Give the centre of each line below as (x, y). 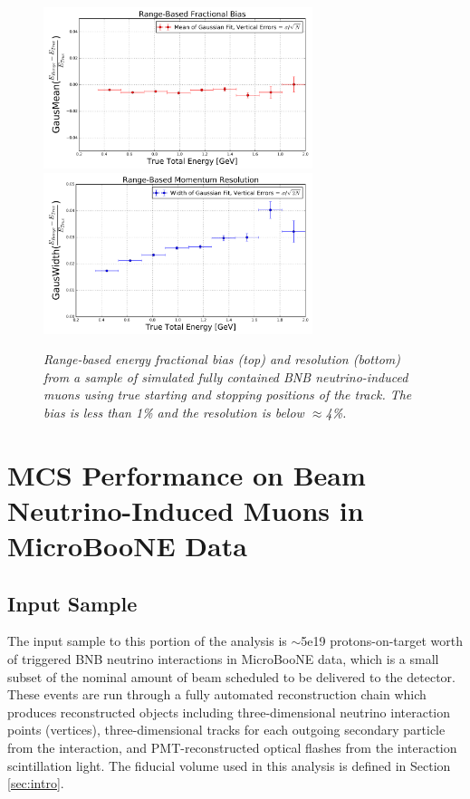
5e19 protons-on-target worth (382, 641)
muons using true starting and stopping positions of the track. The (228, 395)
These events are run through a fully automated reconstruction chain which (217, 694)
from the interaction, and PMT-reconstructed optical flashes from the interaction (232, 747)
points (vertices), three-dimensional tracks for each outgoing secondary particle (226, 730)
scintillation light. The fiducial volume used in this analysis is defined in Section (229, 765)
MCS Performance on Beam (187, 474)
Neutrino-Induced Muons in (186, 510)
